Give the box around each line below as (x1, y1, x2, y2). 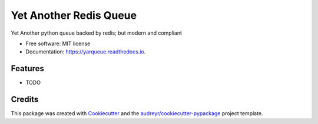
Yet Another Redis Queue (11, 9, 137, 22)
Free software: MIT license (25, 40, 91, 47)
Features (11, 63, 44, 73)
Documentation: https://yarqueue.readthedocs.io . (25, 48, 146, 55)
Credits (11, 95, 39, 105)
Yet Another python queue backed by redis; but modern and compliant (11, 29, 183, 36)
